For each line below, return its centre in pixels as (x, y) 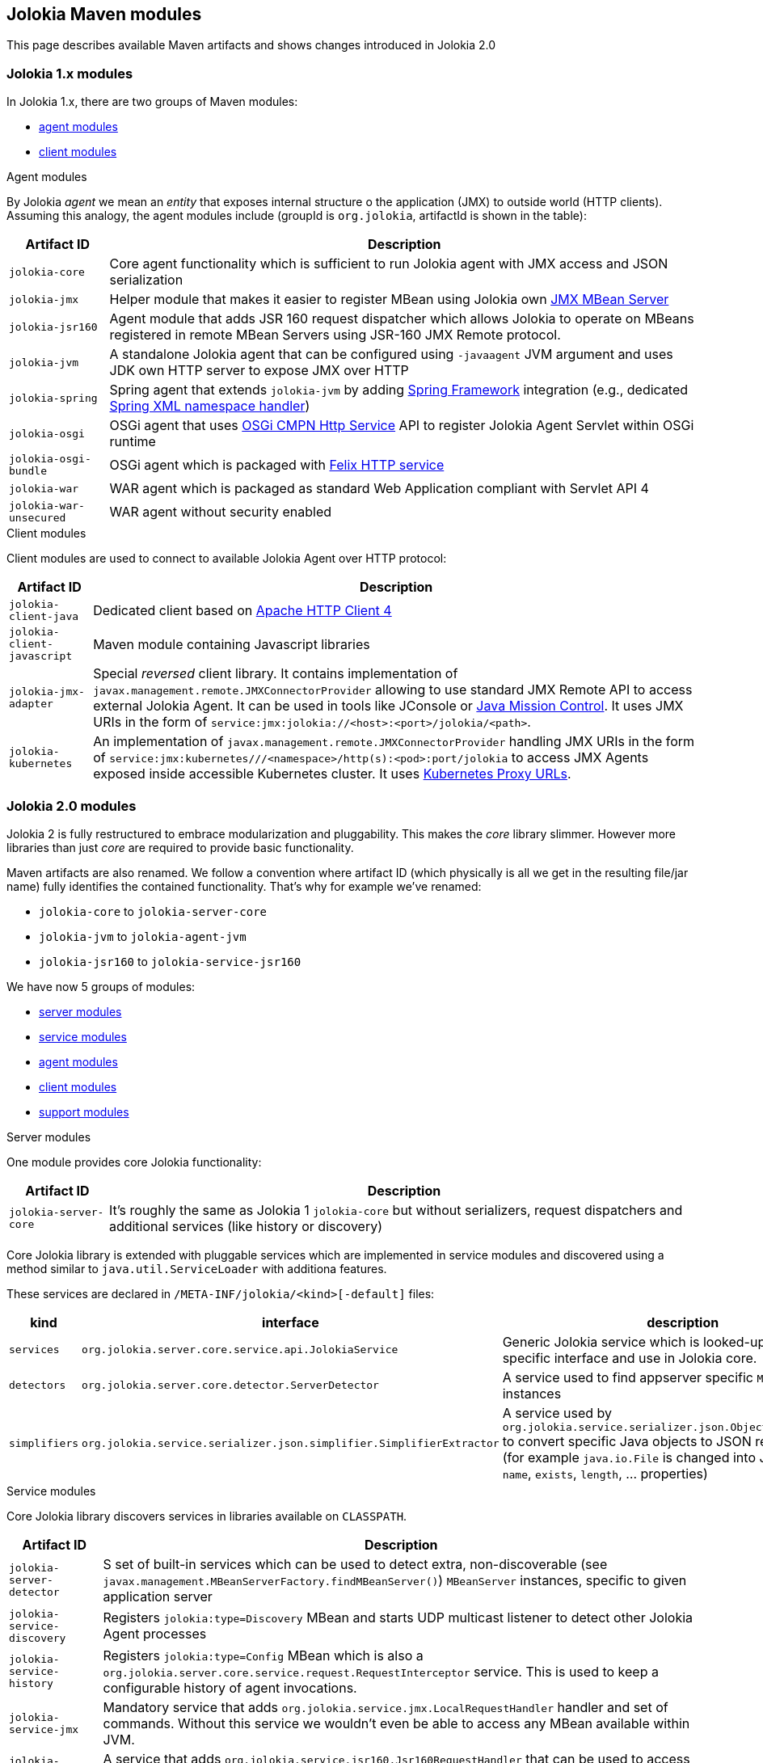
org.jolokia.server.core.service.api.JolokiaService (240, 1350)
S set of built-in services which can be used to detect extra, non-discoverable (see (355, 1564)
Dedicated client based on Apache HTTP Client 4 (242, 611)
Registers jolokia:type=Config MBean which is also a (263, 1655)
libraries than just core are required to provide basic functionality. (180, 847)
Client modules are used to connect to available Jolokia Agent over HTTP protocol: (227, 559)
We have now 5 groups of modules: (101, 986)
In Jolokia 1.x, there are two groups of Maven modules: (152, 102)
